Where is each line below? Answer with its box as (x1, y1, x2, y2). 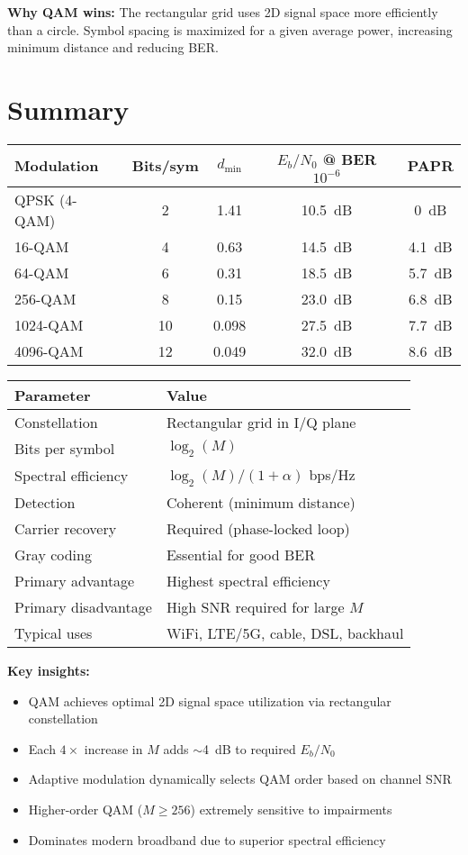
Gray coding (14, 544, 92, 566)
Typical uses (14, 623, 93, 644)
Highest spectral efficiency (166, 570, 330, 592)
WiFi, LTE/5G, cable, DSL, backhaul (166, 623, 404, 644)
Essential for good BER (166, 544, 315, 566)
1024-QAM (14, 314, 84, 335)
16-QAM (14, 235, 69, 257)
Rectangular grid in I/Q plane (166, 411, 356, 432)
